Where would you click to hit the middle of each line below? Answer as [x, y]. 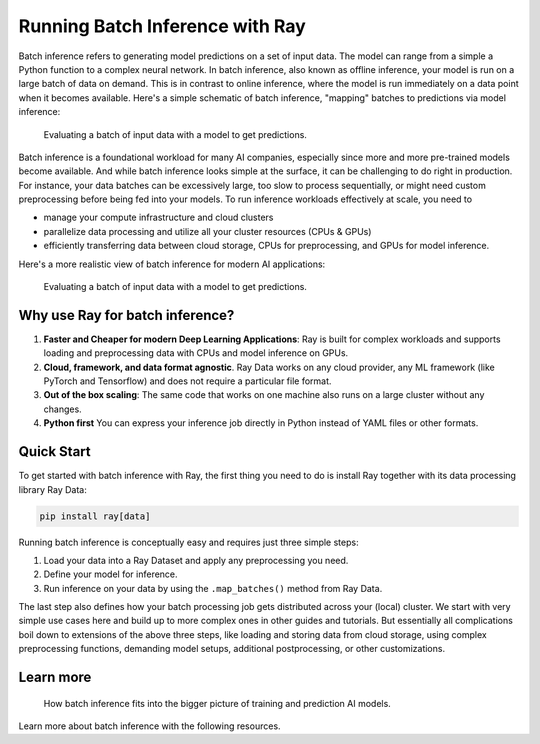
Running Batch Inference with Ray [162, 26]
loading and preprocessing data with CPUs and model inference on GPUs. [196, 353]
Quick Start [54, 451]
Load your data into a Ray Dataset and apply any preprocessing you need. [196, 560]
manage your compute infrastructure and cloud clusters [158, 217]
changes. [62, 409]
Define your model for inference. [111, 574]
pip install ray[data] [95, 516]
